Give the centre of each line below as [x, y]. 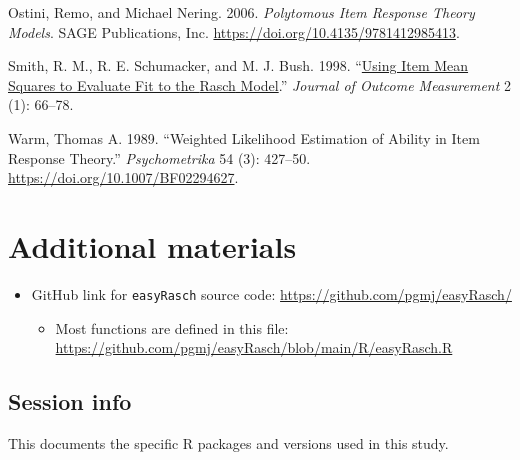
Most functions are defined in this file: [172, 327]
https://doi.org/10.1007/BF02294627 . [123, 177]
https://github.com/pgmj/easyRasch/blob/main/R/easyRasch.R [254, 347]
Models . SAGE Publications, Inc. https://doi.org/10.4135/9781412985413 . [234, 31]
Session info [70, 401]
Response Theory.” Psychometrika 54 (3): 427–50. [159, 157]
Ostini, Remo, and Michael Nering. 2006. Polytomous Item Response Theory [241, 12]
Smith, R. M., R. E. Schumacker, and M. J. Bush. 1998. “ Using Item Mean [238, 65]
